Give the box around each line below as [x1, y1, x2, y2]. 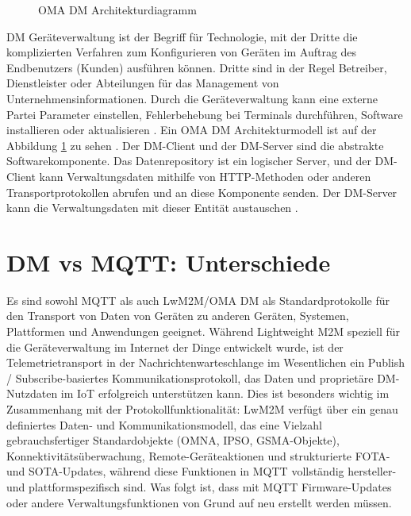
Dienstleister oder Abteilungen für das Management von [6, 75, 279, 91]
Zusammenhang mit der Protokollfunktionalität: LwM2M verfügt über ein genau [6, 401, 398, 417]
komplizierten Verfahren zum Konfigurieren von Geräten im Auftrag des [6, 44, 357, 60]
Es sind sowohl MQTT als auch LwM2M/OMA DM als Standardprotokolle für [6, 291, 390, 308]
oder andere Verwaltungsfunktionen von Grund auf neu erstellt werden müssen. [6, 494, 392, 510]
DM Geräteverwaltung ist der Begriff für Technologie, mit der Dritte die [6, 28, 358, 44]
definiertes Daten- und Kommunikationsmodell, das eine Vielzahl [6, 416, 322, 433]
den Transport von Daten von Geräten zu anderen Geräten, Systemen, [6, 307, 349, 324]
